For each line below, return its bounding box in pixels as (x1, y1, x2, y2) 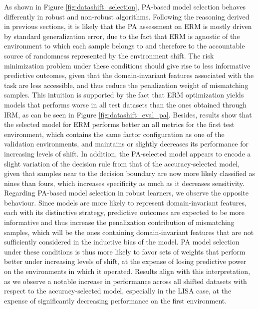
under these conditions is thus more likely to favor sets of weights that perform (4, 246, 246, 256)
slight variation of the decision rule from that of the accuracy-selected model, (4, 158, 240, 168)
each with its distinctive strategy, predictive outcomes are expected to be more (4, 207, 245, 217)
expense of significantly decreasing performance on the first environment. (4, 295, 227, 305)
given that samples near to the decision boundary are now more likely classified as (4, 168, 256, 178)
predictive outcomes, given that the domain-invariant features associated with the (4, 70, 254, 80)
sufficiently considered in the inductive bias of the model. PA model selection (4, 236, 240, 247)
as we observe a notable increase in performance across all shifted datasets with (4, 275, 247, 286)
